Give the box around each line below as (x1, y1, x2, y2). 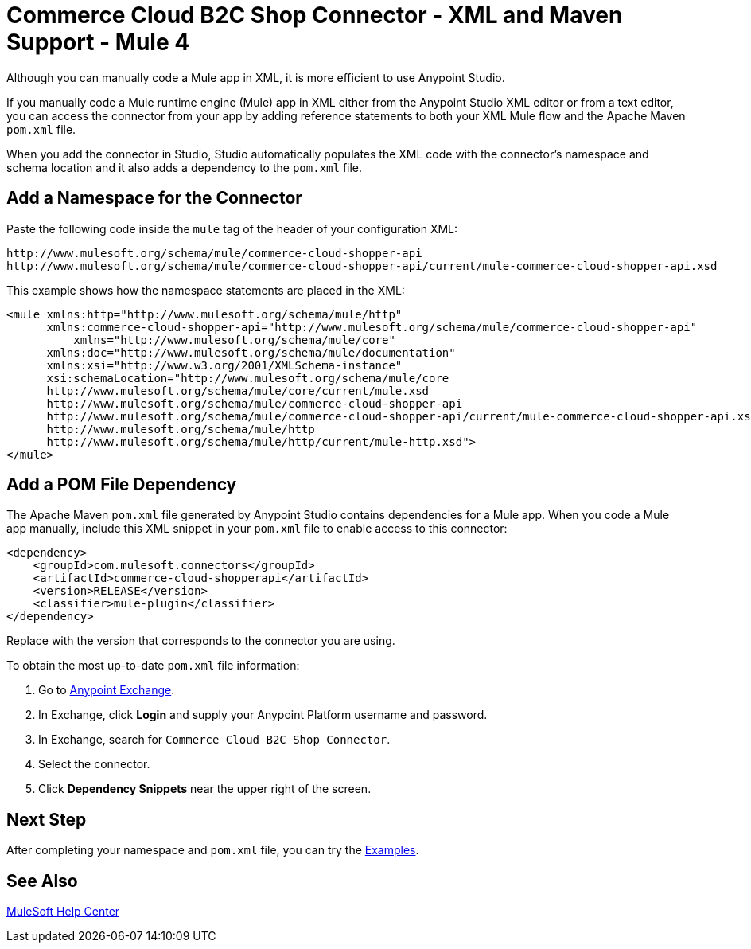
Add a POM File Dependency (6, 474, 237, 495)
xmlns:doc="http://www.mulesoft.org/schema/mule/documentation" (46, 346, 456, 359)
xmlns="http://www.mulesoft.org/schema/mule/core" (73, 333, 395, 346)
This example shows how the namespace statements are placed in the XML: (6, 283, 405, 297)
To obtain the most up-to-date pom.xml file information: (6, 658, 300, 673)
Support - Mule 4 (6, 29, 190, 56)
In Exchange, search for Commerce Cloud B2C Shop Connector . (38, 732, 391, 747)
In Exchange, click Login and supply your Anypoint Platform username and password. (38, 708, 488, 722)
